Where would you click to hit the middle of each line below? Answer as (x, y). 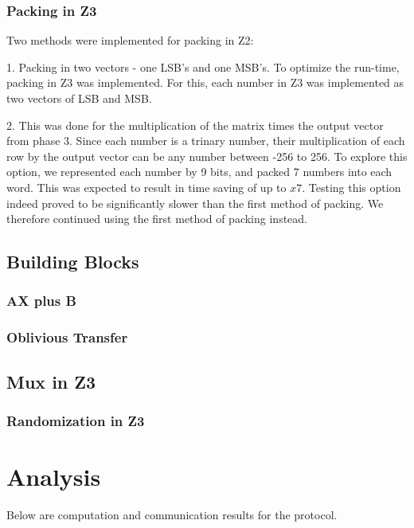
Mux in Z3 (51, 381)
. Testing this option (352, 187)
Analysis (54, 477)
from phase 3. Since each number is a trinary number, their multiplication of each (206, 141)
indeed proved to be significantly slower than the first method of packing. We (195, 203)
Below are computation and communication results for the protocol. (172, 514)
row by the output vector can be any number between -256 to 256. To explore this (207, 156)
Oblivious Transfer (67, 337)
